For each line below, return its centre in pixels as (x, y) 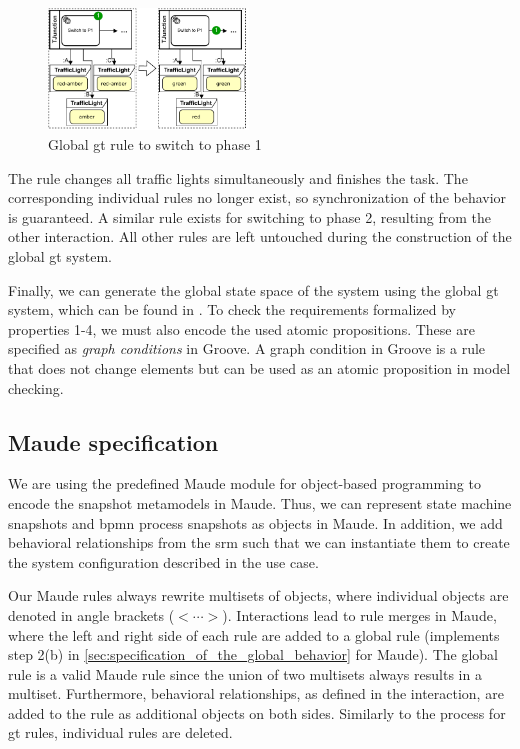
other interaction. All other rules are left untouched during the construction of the (260, 236)
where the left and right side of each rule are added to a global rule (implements (254, 634)
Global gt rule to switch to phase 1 (155, 144)
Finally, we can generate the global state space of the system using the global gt (253, 289)
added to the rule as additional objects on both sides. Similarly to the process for (257, 712)
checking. (36, 387)
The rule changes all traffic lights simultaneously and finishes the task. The (238, 177)
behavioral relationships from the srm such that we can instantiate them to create (259, 542)
